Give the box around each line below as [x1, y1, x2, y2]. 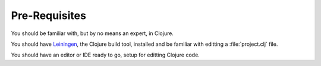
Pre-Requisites [11, 9, 86, 22]
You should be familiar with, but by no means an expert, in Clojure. [11, 30, 174, 37]
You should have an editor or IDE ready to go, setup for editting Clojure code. [11, 51, 200, 59]
